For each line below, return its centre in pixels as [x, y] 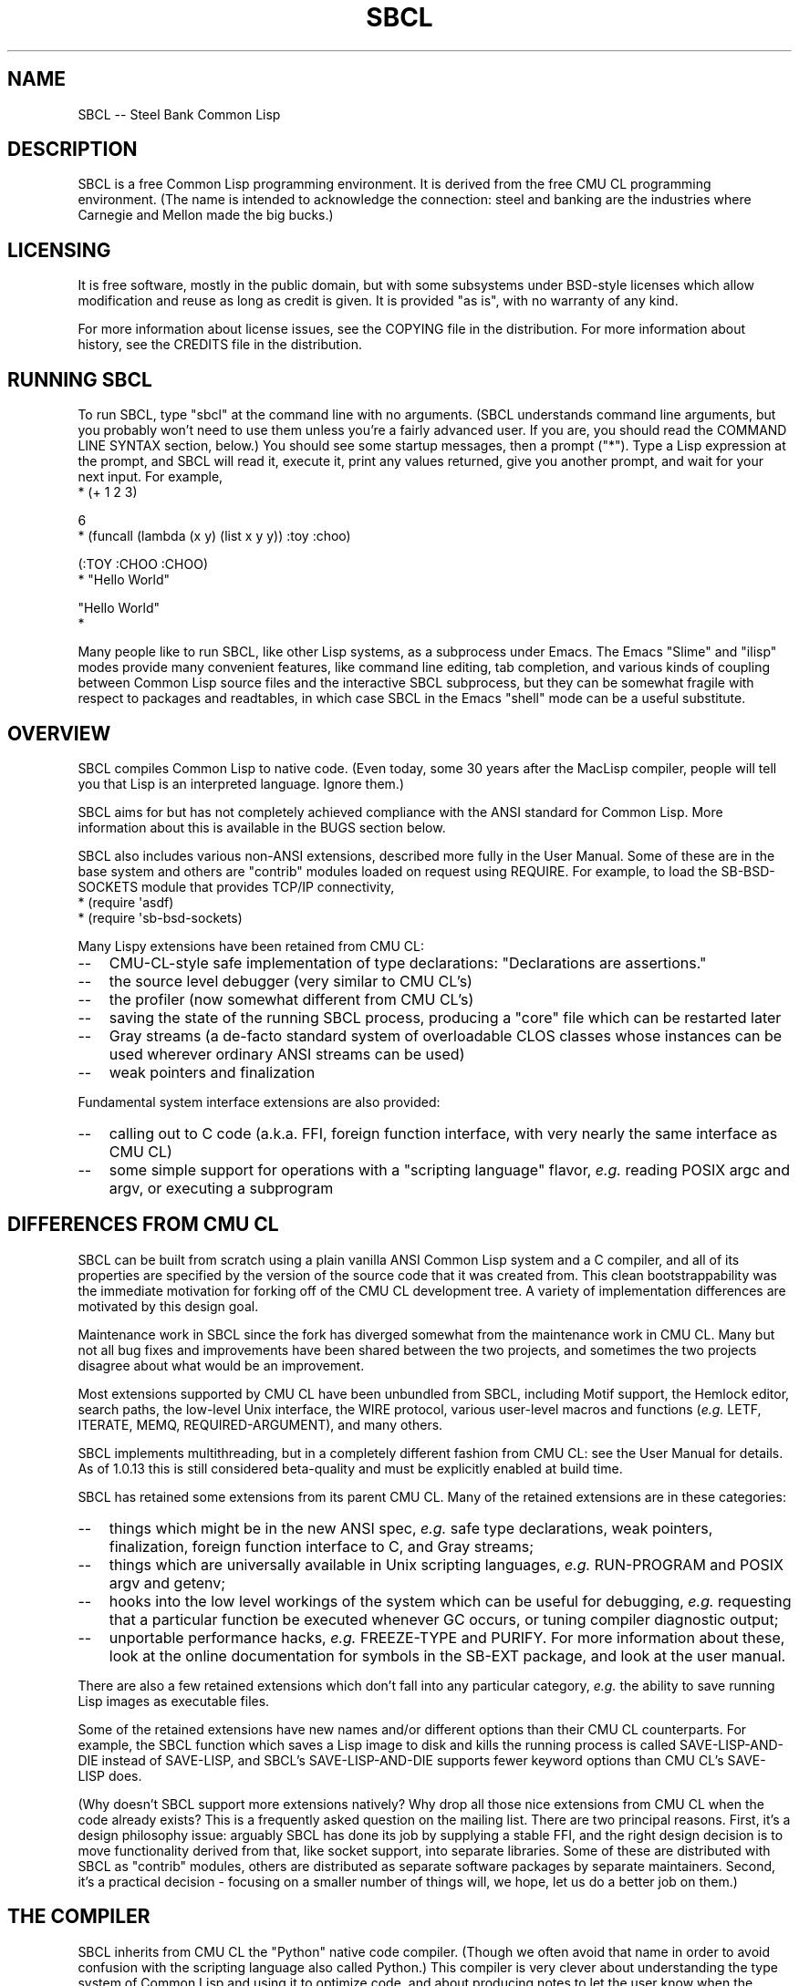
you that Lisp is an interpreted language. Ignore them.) [241, 783]
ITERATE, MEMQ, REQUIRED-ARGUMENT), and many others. [260, 1424]
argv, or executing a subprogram [221, 1188]
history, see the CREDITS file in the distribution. [220, 345]
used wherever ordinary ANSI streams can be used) [287, 1054]
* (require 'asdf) [126, 902]
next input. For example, [150, 477]
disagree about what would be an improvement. [221, 1365]
